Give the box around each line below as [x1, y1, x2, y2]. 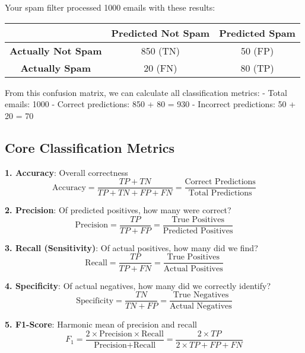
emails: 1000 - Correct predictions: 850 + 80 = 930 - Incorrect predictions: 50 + [5, 98, 296, 110]
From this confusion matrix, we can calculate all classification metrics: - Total [5, 86, 287, 98]
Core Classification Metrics [5, 138, 175, 156]
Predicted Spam [219, 25, 296, 40]
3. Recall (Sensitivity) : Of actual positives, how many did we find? [5, 241, 258, 253]
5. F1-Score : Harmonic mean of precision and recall [5, 318, 198, 330]
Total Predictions [188, 189, 252, 198]
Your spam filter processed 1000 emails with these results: [5, 1, 215, 13]
